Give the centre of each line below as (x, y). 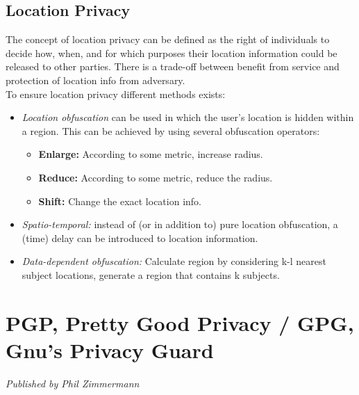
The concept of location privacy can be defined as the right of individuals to (168, 39)
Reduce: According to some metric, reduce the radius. (156, 177)
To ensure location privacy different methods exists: (116, 94)
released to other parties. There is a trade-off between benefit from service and (173, 66)
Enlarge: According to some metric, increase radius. (151, 154)
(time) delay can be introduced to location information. (140, 237)
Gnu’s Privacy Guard (110, 349)
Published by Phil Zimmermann (73, 383)
